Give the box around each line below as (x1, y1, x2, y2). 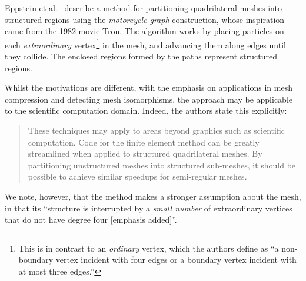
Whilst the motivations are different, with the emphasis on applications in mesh (5, 81, 292, 94)
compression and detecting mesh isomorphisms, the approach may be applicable (5, 92, 293, 105)
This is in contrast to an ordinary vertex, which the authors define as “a (18, 242, 279, 254)
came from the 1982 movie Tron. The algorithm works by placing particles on (5, 25, 284, 37)
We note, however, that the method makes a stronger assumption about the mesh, (5, 190, 301, 202)
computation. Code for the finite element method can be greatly (28, 135, 260, 148)
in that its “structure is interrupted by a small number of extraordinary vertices (5, 201, 292, 214)
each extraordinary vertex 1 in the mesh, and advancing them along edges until (5, 37, 286, 51)
